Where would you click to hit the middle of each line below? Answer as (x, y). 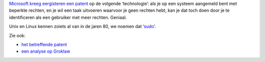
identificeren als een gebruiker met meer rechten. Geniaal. (68, 17)
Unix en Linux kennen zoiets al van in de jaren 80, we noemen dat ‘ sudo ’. (82, 27)
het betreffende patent (44, 44)
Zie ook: (17, 35)
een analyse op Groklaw (46, 51)
